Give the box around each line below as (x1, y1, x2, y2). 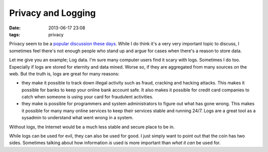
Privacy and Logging (9, 7, 96, 18)
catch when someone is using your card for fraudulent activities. (21, 94, 154, 100)
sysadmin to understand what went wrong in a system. (21, 115, 134, 121)
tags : (9, 31, 20, 37)
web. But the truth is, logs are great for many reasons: (9, 71, 120, 76)
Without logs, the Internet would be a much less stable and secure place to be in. (9, 124, 175, 130)
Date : (9, 25, 21, 31)
